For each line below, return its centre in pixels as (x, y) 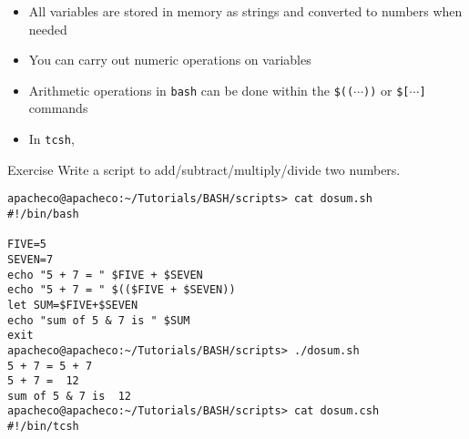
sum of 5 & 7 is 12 (70, 396)
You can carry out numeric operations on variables (170, 60)
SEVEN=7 (31, 259)
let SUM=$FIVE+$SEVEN (73, 305)
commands (58, 108)
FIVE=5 (27, 245)
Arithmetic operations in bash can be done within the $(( (191, 90)
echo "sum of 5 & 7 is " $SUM (99, 320)
